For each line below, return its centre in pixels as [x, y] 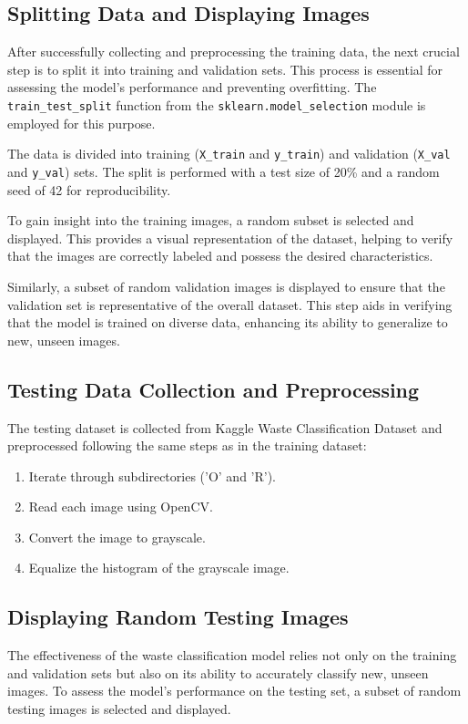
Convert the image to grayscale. [117, 537]
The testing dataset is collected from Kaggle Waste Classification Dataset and [225, 427]
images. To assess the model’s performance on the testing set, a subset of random [234, 691]
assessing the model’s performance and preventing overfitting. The [192, 87]
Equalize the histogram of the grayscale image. [159, 568]
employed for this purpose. [81, 123]
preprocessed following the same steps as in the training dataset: [187, 445]
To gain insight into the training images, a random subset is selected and [211, 220]
